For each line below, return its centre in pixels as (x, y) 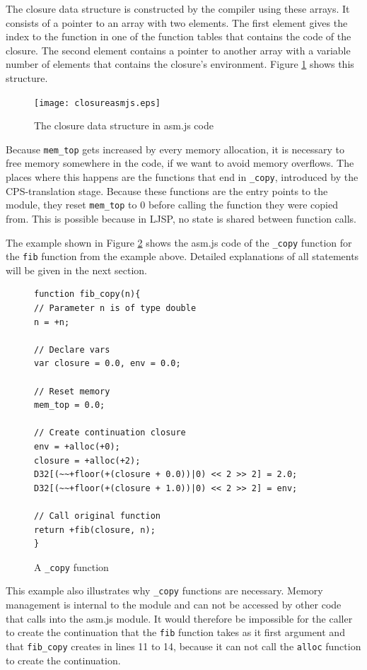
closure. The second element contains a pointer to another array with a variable (178, 50)
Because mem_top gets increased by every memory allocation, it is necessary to (175, 149)
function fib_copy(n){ (87, 294)
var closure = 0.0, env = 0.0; (107, 364)
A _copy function (71, 566)
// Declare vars (72, 349)
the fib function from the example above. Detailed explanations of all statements (182, 256)
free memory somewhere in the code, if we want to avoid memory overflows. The (180, 163)
